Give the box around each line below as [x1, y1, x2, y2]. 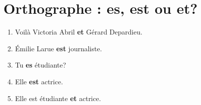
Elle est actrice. [15, 76, 63, 86]
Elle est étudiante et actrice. [15, 93, 101, 103]
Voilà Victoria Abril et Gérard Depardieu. [15, 27, 143, 37]
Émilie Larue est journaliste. [15, 43, 102, 53]
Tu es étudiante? [15, 60, 66, 70]
